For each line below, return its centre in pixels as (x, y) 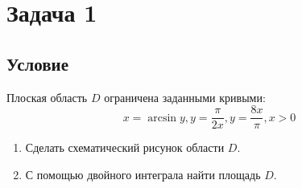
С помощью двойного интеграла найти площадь (143, 174)
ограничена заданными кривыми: (185, 97)
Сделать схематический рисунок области (125, 147)
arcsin (162, 118)
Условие (37, 63)
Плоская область (47, 97)
